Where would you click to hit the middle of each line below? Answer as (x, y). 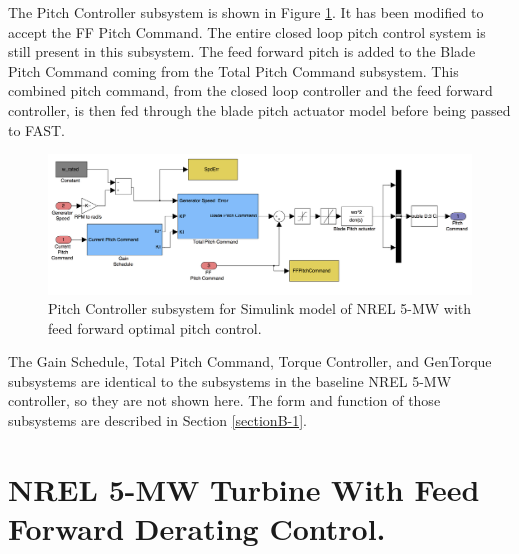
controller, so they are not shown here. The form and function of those (224, 400)
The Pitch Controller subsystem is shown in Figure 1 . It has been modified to (246, 12)
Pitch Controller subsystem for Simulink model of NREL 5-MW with (260, 308)
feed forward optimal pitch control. (155, 327)
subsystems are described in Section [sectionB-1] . (158, 420)
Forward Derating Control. (197, 528)
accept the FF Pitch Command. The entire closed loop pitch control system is (247, 31)
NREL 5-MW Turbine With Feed (244, 488)
